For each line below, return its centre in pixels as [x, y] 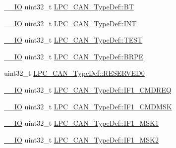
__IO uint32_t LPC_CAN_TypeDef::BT [69, 6]
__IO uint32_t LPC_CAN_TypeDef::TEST [73, 40]
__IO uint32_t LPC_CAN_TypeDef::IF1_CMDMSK [88, 106]
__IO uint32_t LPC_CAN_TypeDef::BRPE [74, 56]
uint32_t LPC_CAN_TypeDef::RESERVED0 [74, 73]
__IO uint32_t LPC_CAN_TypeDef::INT [70, 23]
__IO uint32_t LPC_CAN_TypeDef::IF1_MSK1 [81, 123]
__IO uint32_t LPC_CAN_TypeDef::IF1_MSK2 [81, 139]
